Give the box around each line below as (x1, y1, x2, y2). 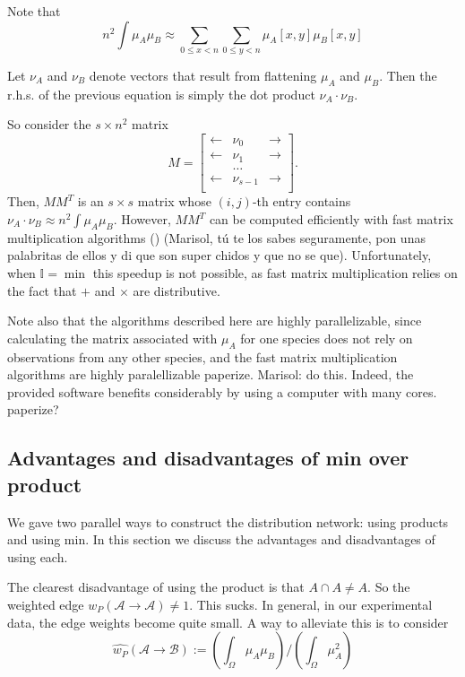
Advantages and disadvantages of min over (7, 444, 409, 472)
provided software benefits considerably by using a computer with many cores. (7, 382, 437, 401)
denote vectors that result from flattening (89, 65, 317, 84)
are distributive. (133, 281, 220, 299)
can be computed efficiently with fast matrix (209, 210, 453, 229)
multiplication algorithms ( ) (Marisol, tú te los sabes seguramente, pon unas (7, 228, 426, 247)
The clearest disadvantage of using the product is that (7, 577, 305, 596)
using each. (7, 547, 68, 566)
